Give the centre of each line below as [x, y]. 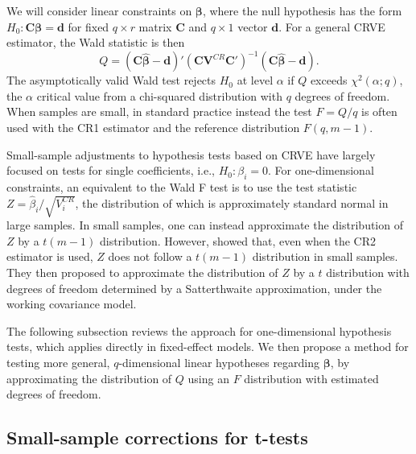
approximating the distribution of [89, 378]
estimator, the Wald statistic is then [96, 42]
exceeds [329, 80]
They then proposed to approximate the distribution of [142, 272]
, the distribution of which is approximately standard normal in [232, 202]
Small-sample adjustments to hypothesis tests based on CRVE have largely [191, 154]
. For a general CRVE [332, 26]
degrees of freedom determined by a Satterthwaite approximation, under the [194, 288]
